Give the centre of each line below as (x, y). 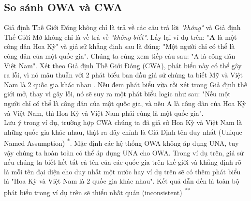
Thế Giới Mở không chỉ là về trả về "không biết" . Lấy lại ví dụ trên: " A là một (120, 37)
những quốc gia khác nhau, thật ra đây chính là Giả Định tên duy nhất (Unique (123, 131)
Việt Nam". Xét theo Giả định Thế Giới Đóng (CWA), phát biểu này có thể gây (123, 65)
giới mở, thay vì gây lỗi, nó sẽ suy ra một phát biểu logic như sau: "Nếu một (117, 94)
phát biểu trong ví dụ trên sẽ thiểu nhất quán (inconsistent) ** (97, 191)
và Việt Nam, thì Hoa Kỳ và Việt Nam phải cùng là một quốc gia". (104, 113)
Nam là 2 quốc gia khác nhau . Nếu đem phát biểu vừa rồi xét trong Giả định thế (126, 84)
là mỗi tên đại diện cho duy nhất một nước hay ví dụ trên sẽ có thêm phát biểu (122, 171)
